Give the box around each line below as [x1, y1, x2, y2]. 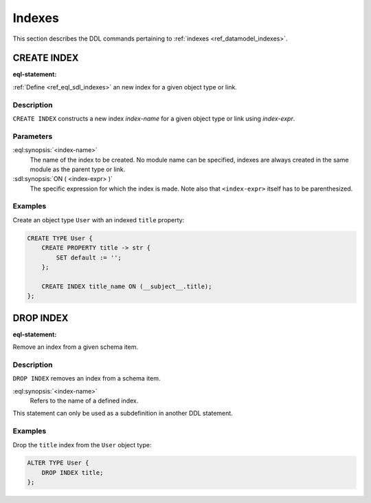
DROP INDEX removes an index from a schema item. [12, 374, 161, 383]
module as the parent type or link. [30, 165, 126, 173]
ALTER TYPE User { [27, 459, 89, 467]
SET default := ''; [56, 253, 122, 261]
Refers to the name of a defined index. [30, 396, 139, 405]
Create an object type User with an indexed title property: [12, 215, 185, 224]
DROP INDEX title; [41, 469, 104, 476]
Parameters [12, 131, 53, 141]
